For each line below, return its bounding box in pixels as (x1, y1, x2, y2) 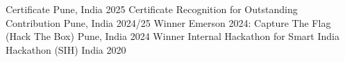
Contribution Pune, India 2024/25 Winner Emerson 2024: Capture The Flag (6, 15, 331, 30)
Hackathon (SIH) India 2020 (6, 42, 126, 56)
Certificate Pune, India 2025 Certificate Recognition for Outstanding (6, 2, 298, 16)
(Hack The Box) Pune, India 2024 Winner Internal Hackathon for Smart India (6, 29, 339, 43)
